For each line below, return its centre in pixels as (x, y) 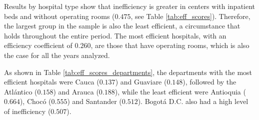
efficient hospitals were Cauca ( (52, 82)
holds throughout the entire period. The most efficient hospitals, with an (115, 35)
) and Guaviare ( (141, 82)
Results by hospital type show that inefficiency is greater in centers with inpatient (130, 6)
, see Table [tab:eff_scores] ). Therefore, (190, 16)
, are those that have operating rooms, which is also (170, 45)
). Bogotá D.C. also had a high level (193, 101)
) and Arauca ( (76, 91)
